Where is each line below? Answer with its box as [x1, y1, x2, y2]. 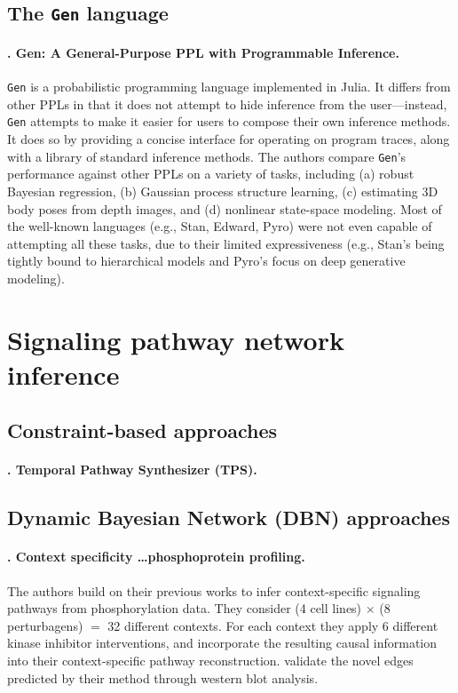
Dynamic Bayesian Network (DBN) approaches [7, 504, 450, 531]
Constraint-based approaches [7, 417, 278, 444]
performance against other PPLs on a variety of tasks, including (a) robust [7, 164, 415, 183]
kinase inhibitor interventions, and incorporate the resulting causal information [7, 633, 438, 652]
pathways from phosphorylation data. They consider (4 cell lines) [7, 599, 362, 617]
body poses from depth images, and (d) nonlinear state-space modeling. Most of [7, 199, 442, 218]
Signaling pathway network [7, 321, 344, 357]
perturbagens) [7, 616, 83, 634]
